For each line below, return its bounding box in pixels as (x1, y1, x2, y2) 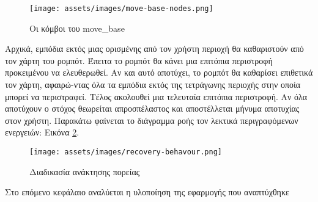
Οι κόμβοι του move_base (29, 21, 125, 34)
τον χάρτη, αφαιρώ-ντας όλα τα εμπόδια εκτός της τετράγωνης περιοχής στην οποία (5, 78, 301, 91)
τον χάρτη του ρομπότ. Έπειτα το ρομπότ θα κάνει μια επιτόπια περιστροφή (5, 54, 273, 67)
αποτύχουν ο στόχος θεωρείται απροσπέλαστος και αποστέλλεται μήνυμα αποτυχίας (5, 102, 300, 115)
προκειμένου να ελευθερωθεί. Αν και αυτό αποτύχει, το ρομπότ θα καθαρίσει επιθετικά (5, 66, 313, 79)
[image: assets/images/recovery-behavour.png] (29, 148, 222, 156)
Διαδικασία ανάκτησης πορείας (29, 165, 140, 178)
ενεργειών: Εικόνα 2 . (5, 126, 79, 139)
